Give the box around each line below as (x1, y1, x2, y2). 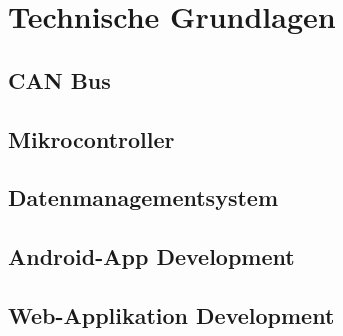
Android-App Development (8, 241, 295, 272)
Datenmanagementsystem (8, 182, 278, 213)
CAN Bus (8, 64, 111, 95)
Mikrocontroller (8, 123, 175, 154)
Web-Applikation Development (8, 299, 335, 330)
